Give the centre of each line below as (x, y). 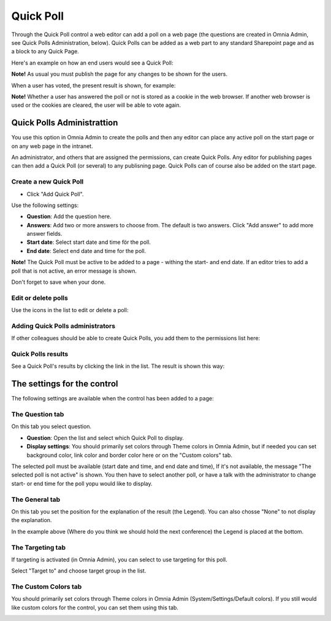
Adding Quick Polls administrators (63, 326)
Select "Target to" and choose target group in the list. (79, 571)
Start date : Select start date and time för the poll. (89, 242)
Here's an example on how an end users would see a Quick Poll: (92, 63)
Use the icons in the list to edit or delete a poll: (70, 310)
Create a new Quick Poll (48, 182)
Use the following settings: (45, 205)
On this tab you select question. (51, 426)
